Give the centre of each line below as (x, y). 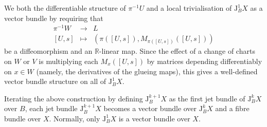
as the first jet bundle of (207, 98)
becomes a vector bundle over (150, 108)
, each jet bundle (51, 108)
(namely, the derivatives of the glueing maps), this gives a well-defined (147, 71)
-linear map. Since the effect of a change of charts (177, 51)
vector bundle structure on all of (55, 81)
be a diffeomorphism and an (48, 51)
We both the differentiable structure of (65, 8)
